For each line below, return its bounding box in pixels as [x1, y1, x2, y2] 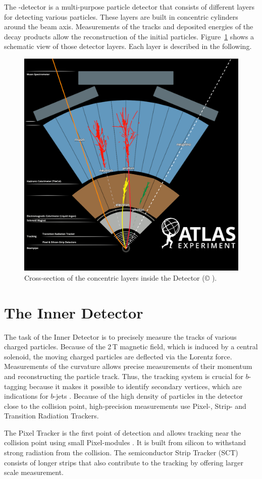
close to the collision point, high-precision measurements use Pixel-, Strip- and [4, 400, 246, 411]
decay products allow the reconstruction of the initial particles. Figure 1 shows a [4, 31, 254, 41]
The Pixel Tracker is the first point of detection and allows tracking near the [4, 427, 241, 438]
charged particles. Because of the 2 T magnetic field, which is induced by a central [4, 341, 258, 352]
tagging [4, 381, 27, 391]
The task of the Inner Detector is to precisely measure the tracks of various [4, 331, 237, 342]
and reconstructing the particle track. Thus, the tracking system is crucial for [4, 370, 243, 381]
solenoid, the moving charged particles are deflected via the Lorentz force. [4, 351, 232, 361]
